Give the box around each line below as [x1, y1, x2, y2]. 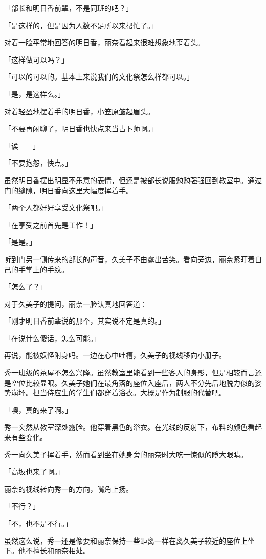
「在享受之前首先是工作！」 [4, 219, 97, 230]
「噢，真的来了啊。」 [4, 404, 72, 415]
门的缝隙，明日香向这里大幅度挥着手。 [4, 185, 133, 195]
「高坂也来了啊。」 [4, 466, 65, 477]
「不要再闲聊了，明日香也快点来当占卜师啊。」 [4, 123, 158, 134]
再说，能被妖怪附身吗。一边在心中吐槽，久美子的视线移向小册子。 [4, 350, 226, 361]
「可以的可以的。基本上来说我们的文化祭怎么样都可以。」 [4, 71, 194, 82]
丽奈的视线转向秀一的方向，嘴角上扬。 [4, 483, 133, 494]
